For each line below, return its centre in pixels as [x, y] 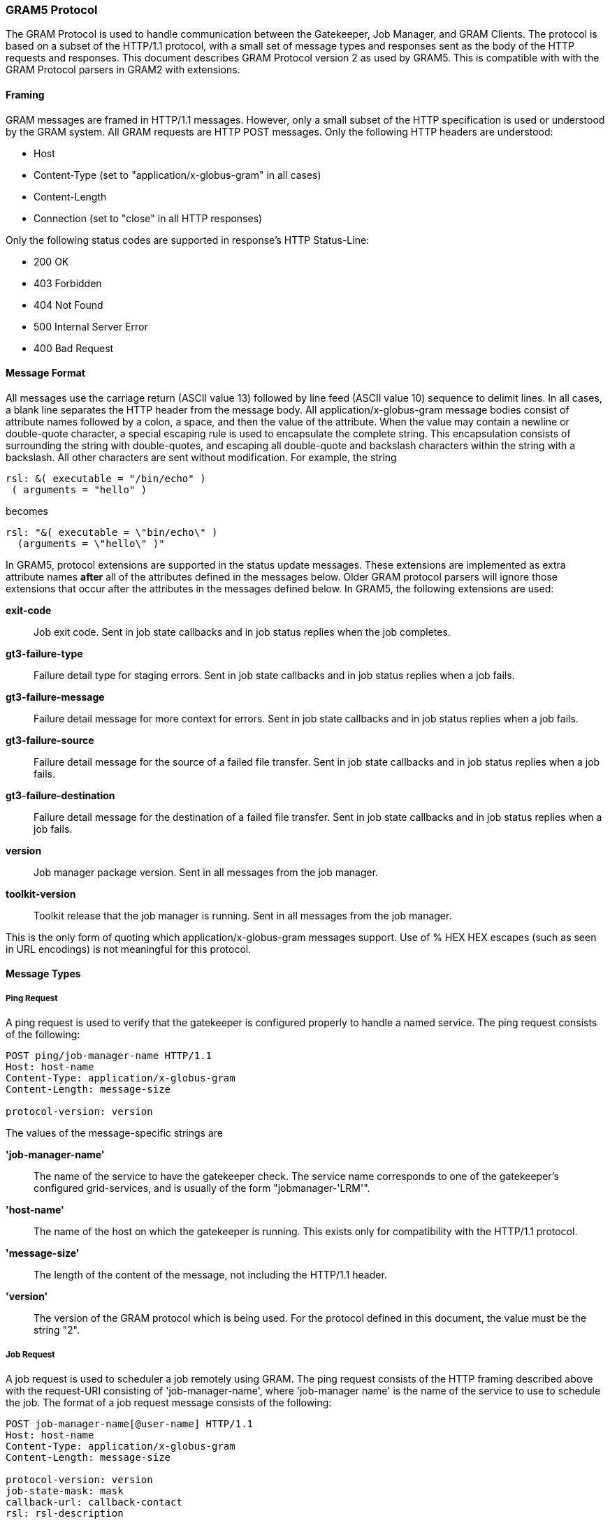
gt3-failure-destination [60, 795]
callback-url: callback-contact [94, 1502]
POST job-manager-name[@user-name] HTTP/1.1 [130, 1423]
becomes [27, 511]
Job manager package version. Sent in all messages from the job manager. [206, 872]
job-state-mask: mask [65, 1491]
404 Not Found [68, 305]
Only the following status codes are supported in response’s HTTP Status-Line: [188, 240]
